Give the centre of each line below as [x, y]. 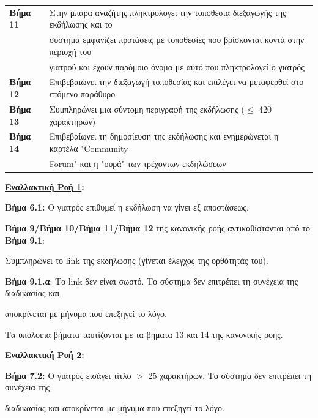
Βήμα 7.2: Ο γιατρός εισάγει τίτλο [68, 375]
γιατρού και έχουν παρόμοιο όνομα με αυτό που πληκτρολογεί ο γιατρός [177, 66]
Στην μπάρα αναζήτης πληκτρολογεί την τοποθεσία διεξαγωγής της [168, 12]
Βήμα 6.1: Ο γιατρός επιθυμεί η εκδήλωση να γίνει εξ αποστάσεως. [127, 207]
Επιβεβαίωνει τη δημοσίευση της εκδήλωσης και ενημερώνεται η [164, 136]
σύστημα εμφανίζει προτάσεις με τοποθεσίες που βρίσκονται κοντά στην [177, 39]
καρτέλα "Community [89, 148]
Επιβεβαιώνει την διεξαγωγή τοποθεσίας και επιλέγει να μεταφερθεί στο [176, 82]
